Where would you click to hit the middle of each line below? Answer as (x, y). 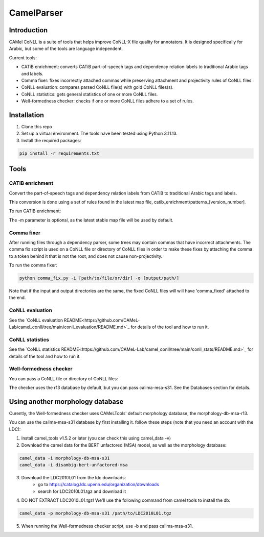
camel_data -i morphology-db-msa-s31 (65, 458)
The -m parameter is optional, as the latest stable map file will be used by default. (91, 220)
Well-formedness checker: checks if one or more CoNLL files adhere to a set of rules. (108, 101)
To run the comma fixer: (33, 265)
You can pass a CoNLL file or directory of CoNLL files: (64, 378)
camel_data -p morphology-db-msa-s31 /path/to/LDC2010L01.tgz (95, 513)
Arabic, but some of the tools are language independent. (66, 49)
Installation (26, 115)
